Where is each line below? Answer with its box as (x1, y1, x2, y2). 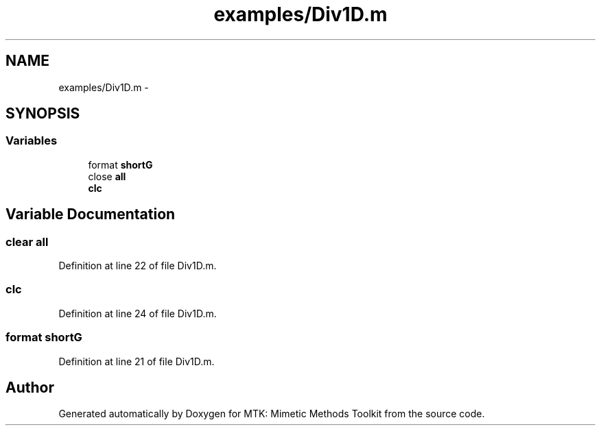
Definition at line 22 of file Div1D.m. (58, 260, 217, 272)
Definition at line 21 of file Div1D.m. (58, 355, 215, 367)
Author (5, 378, 54, 396)
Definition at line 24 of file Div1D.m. (58, 307, 217, 319)
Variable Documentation (5, 206, 176, 223)
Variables (5, 134, 58, 148)
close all (88, 170, 126, 182)
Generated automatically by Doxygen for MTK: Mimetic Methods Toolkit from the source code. (58, 408, 485, 420)
